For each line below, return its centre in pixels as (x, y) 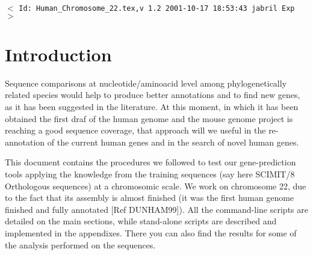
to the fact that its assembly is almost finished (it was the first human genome (150, 198)
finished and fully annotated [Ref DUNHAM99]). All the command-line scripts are (156, 209)
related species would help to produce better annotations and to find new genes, (153, 95)
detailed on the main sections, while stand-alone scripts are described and (141, 221)
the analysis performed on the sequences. (80, 244)
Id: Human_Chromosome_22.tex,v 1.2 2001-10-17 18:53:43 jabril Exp (157, 8)
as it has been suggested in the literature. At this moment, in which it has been (152, 106)
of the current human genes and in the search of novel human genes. (173, 142)
